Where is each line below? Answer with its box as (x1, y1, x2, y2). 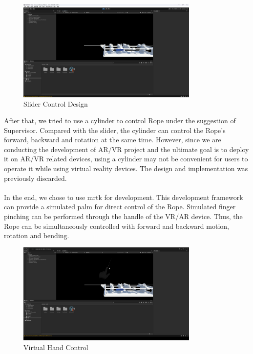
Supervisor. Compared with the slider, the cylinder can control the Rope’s (4, 125, 226, 135)
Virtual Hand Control (23, 342, 88, 353)
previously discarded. (4, 173, 67, 183)
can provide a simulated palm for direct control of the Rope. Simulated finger (4, 201, 236, 212)
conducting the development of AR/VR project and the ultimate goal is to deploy (4, 144, 249, 154)
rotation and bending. (4, 230, 69, 241)
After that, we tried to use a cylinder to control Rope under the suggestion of (4, 115, 236, 125)
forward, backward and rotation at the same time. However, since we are (4, 134, 221, 145)
